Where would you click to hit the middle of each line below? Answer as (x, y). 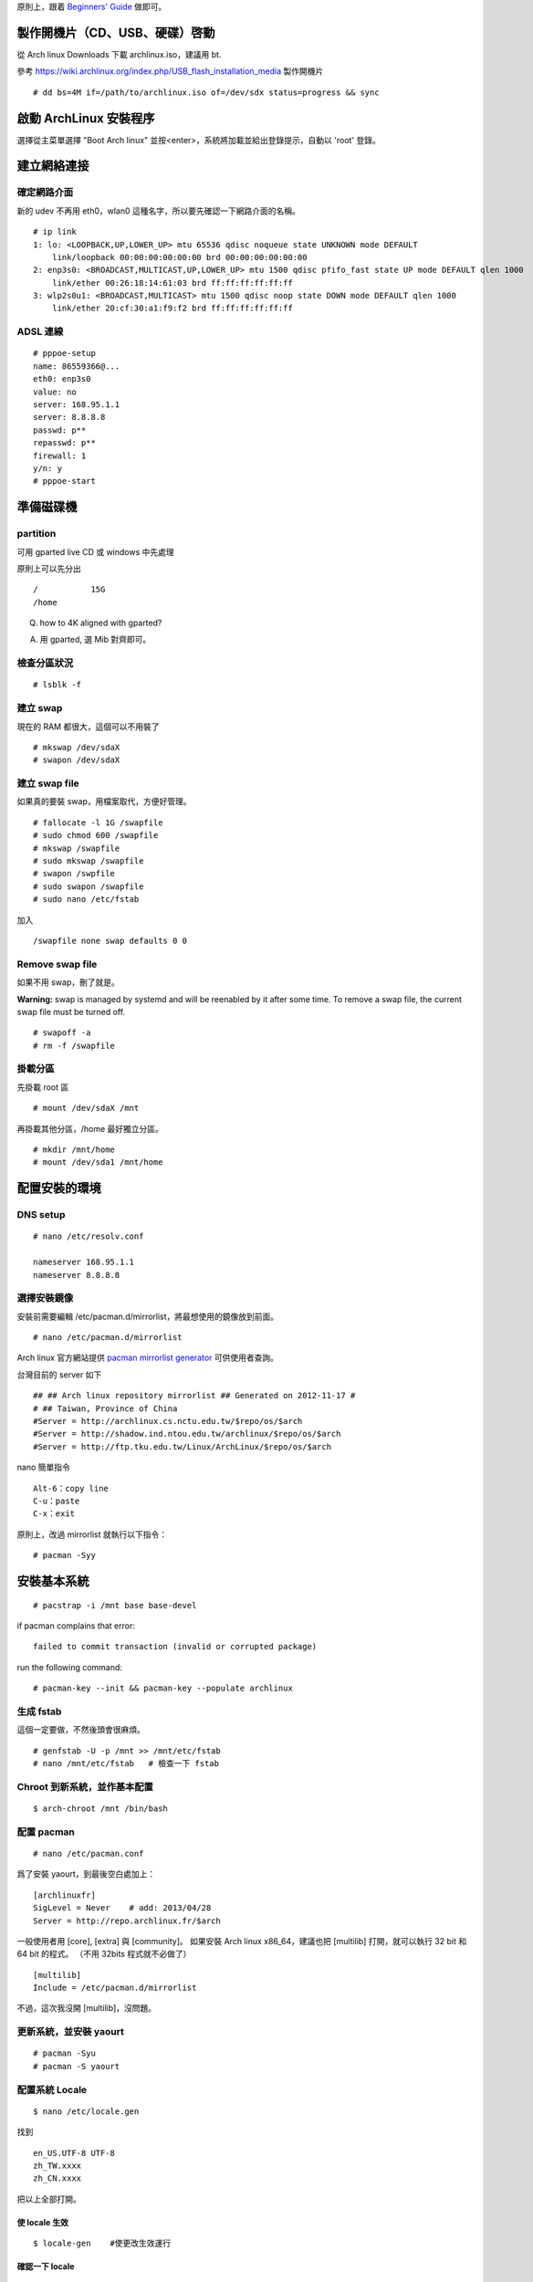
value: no (55, 392)
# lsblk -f (57, 685)
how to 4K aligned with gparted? (101, 623)
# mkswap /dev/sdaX (77, 747)
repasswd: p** (64, 443)
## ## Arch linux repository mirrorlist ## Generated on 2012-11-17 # (194, 1396)
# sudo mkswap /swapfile (89, 861)
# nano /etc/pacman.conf (89, 1853)
